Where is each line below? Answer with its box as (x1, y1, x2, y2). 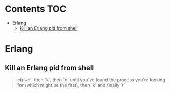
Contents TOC (5, 3, 67, 15)
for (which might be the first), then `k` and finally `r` (17, 82, 126, 88)
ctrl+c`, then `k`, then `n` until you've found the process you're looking (17, 77, 166, 83)
